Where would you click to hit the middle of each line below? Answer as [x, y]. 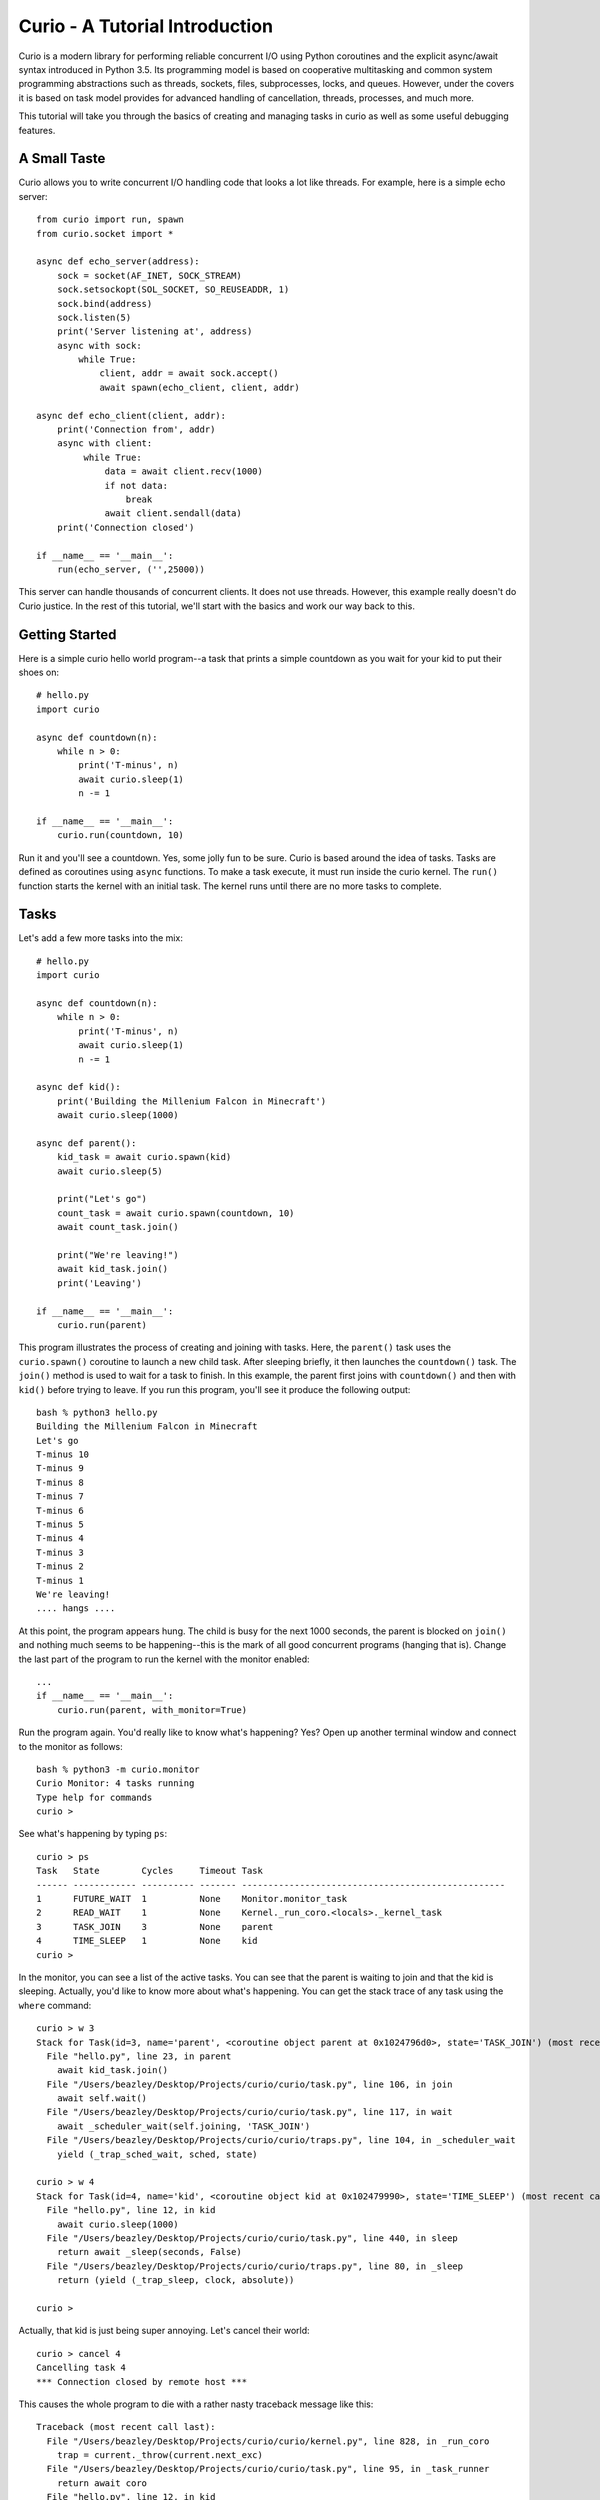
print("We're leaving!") [117, 1255]
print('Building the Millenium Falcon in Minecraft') [191, 1101]
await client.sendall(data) [173, 513]
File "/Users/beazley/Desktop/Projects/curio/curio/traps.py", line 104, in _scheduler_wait [281, 2140]
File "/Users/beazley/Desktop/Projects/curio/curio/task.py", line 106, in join [249, 2084]
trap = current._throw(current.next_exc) [160, 2455]
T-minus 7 [60, 1496]
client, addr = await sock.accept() [189, 373]
